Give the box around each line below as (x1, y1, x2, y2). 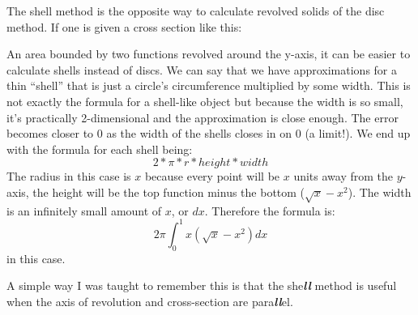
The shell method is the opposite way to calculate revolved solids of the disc (6, 2, 385, 19)
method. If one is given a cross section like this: (6, 18, 242, 35)
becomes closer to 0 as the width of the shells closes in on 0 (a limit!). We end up (6, 125, 411, 142)
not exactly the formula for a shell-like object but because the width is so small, (6, 92, 403, 109)
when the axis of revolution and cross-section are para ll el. (6, 292, 293, 309)
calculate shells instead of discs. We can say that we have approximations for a (6, 61, 398, 78)
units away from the (293, 168, 394, 185)
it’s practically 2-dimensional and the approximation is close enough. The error (6, 109, 399, 126)
